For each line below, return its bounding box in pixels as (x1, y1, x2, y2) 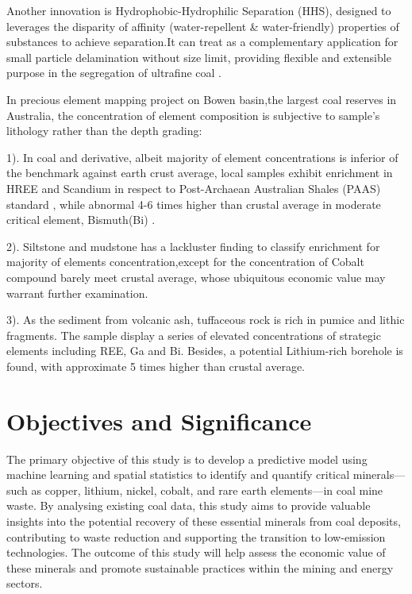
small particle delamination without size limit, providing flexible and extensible (6, 48, 391, 65)
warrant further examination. (6, 284, 148, 301)
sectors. (6, 575, 43, 592)
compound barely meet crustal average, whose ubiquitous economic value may (6, 268, 386, 285)
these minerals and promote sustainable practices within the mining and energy (6, 559, 394, 576)
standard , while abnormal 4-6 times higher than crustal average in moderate (6, 195, 381, 212)
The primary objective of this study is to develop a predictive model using (6, 450, 368, 467)
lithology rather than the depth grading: (6, 122, 202, 139)
